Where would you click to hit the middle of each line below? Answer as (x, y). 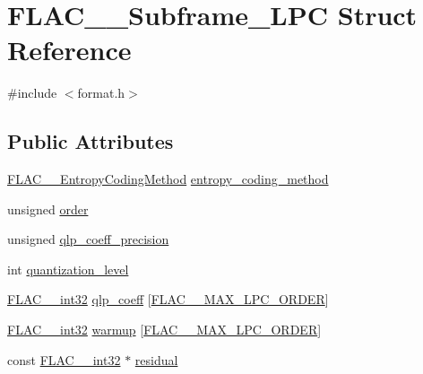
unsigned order (48, 209)
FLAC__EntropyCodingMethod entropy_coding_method (168, 179)
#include (32, 93)
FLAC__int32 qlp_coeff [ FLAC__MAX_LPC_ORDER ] (168, 299)
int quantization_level (68, 269)
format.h (101, 93)
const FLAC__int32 (64, 359)
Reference (69, 50)
